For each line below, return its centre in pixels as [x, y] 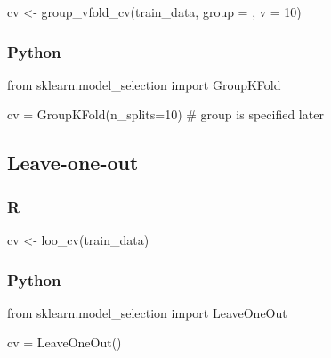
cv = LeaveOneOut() [65, 342]
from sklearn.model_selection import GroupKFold [144, 84]
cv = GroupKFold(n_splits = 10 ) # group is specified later [165, 114]
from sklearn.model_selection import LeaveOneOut [147, 312]
